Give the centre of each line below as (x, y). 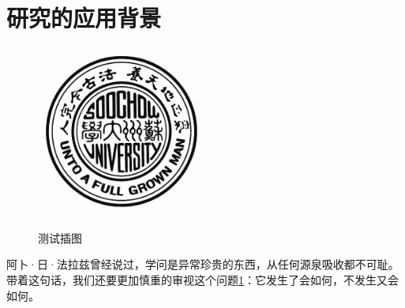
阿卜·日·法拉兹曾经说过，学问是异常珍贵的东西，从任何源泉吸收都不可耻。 (203, 264)
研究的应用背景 (84, 18)
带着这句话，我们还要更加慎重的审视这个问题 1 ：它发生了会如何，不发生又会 (202, 279)
